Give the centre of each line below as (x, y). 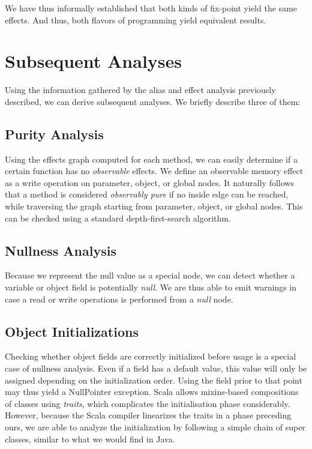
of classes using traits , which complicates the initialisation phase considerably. (148, 403)
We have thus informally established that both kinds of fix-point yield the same (151, 8)
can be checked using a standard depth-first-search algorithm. (118, 218)
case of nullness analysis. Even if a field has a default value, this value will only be (156, 368)
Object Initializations (72, 331)
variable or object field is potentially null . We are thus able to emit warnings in (151, 287)
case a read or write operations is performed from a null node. (119, 299)
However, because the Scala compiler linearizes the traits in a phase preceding (148, 415)
